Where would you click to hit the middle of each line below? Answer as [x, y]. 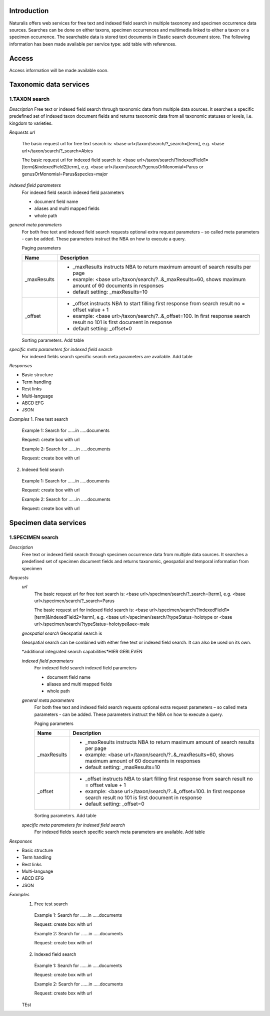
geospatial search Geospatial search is [62, 633]
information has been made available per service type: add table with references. [93, 44]
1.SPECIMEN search [34, 537]
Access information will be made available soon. [59, 70]
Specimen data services [48, 523]
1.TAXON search [29, 99]
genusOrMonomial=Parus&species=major [65, 174]
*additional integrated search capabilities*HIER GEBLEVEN [82, 652]
